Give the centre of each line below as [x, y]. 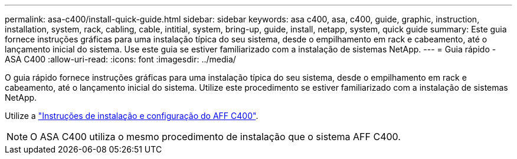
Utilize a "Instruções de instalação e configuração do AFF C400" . [132, 116]
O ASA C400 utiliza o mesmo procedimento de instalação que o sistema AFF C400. [215, 137]
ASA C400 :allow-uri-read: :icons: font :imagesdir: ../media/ [120, 59]
